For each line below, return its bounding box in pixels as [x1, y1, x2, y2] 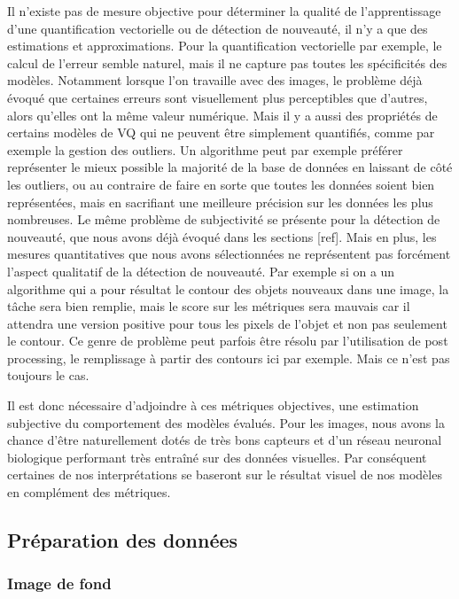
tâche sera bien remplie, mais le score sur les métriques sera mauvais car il [7, 297, 410, 315]
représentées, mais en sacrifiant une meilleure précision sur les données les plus [7, 192, 433, 211]
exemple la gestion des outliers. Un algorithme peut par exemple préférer [7, 140, 403, 159]
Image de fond [7, 572, 112, 595]
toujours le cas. [7, 366, 89, 385]
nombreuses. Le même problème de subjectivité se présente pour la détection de [7, 210, 440, 229]
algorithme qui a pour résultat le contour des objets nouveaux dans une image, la [7, 279, 449, 298]
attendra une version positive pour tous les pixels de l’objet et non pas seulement [7, 314, 447, 332]
